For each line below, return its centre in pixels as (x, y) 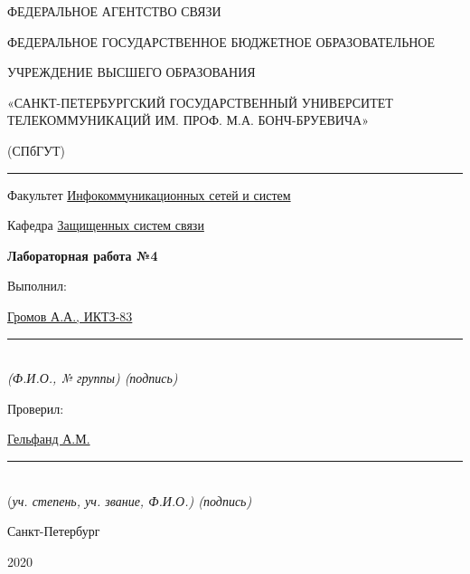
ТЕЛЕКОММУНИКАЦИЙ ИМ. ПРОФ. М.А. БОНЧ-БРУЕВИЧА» (188, 120)
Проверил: (36, 408)
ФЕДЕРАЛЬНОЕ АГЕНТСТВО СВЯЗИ (114, 11)
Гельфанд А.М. (49, 439)
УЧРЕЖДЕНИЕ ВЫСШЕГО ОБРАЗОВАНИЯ (132, 72)
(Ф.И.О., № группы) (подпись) (93, 378)
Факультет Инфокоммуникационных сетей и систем (149, 194)
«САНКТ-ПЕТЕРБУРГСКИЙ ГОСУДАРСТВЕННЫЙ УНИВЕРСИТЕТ (200, 102)
